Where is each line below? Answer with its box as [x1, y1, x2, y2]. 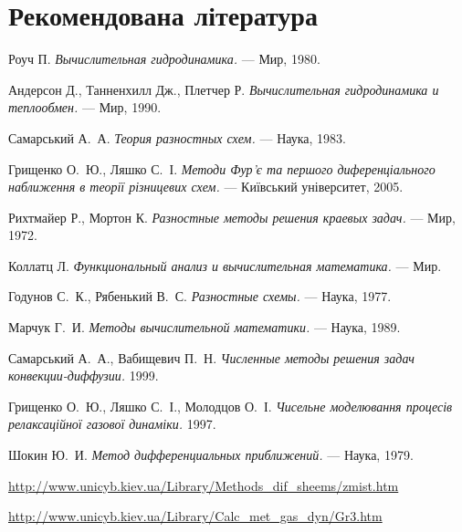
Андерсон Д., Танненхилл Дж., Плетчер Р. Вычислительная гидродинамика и [8, 79, 439, 99]
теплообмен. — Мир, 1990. [8, 98, 162, 117]
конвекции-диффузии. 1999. [8, 366, 159, 385]
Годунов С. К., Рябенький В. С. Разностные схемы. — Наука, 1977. [8, 287, 392, 306]
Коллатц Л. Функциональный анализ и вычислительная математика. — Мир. [8, 256, 442, 275]
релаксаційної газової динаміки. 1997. [8, 414, 216, 433]
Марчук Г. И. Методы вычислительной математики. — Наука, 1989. [8, 318, 401, 337]
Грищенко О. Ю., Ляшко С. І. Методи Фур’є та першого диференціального [8, 159, 436, 178]
